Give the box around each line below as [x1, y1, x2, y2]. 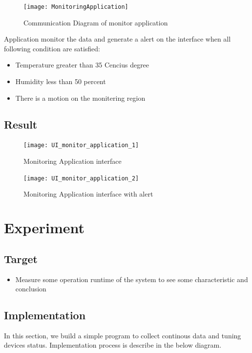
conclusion [15, 284, 46, 294]
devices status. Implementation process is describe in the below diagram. [4, 340, 222, 350]
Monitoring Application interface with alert [23, 189, 153, 199]
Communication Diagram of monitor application [23, 17, 168, 27]
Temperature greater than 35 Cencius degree [15, 60, 149, 70]
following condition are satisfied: [4, 43, 100, 53]
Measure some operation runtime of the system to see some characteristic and [15, 274, 248, 284]
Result [4, 116, 38, 132]
